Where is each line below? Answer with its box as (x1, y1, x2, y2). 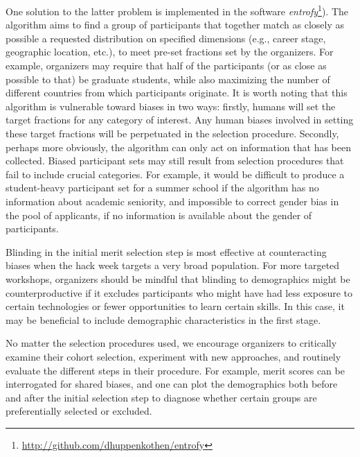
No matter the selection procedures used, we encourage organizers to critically (6, 336, 337, 350)
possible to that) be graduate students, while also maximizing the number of (6, 71, 330, 86)
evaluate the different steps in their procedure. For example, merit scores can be (6, 363, 345, 377)
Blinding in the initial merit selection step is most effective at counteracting (6, 244, 327, 259)
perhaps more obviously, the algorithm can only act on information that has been (6, 139, 351, 154)
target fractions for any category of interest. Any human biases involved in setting (6, 112, 354, 127)
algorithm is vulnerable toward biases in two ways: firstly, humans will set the (6, 98, 336, 113)
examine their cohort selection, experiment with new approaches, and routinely (6, 349, 341, 363)
